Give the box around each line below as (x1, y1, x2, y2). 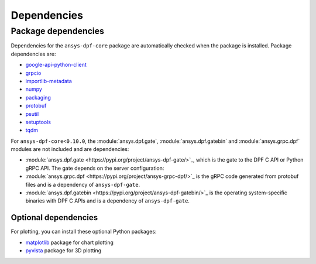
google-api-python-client (25, 61, 87, 68)
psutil (25, 110, 39, 117)
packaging (25, 94, 51, 101)
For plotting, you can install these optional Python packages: (11, 228, 157, 235)
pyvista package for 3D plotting (25, 247, 102, 254)
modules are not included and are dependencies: (11, 146, 129, 153)
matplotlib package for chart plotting (25, 239, 114, 246)
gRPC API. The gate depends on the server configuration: (25, 164, 164, 172)
